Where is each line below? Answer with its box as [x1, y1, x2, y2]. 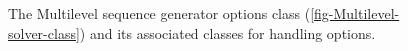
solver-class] [8, 22, 80, 43]
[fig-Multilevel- [310, 3, 400, 23]
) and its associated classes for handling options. [79, 22, 376, 43]
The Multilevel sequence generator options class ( [8, 3, 311, 23]
